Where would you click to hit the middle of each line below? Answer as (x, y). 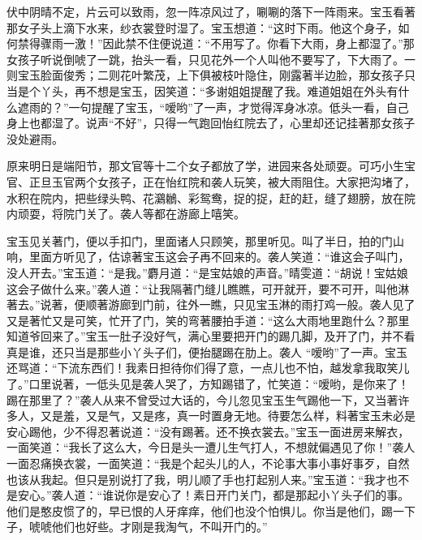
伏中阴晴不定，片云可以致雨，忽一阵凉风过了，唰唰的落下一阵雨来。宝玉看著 (211, 11)
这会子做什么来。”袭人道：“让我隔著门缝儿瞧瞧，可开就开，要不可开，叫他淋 (208, 288)
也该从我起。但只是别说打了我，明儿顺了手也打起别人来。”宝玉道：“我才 (197, 479)
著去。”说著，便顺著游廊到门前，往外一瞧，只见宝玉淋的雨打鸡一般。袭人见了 (211, 304)
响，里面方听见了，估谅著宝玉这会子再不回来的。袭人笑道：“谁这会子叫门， (208, 257)
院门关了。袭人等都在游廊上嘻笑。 (154, 214)
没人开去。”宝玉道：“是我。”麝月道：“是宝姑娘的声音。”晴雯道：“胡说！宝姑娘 (207, 272)
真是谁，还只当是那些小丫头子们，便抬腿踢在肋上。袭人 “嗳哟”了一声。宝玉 (207, 351)
